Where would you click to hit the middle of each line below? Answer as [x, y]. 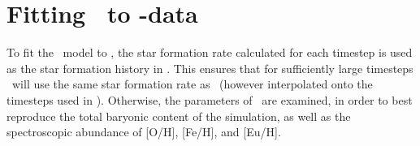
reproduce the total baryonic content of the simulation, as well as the [179, 116]
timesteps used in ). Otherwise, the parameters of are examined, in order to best [210, 99]
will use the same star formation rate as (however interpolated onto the [192, 84]
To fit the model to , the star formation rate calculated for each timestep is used [210, 52]
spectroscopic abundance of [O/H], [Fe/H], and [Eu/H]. [144, 132]
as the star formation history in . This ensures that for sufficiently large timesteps [210, 68]
